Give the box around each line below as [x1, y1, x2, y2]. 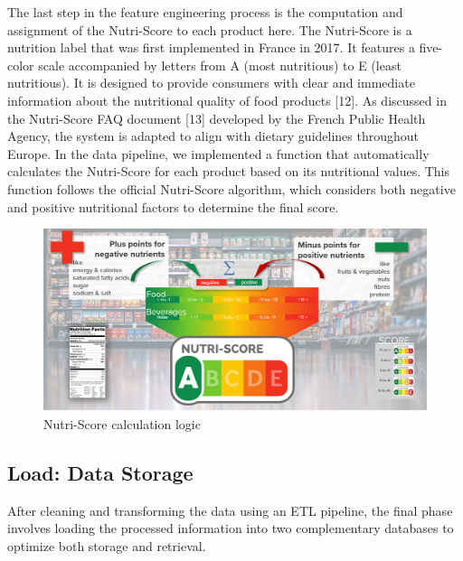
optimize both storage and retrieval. [7, 536, 206, 555]
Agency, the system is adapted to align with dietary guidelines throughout [7, 126, 420, 145]
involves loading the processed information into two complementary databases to [7, 519, 454, 538]
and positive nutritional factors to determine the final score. [7, 197, 339, 216]
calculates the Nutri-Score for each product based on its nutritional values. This [7, 162, 450, 181]
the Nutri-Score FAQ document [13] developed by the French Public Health [7, 108, 426, 127]
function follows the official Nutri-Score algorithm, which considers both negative [7, 179, 456, 198]
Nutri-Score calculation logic [43, 414, 201, 433]
